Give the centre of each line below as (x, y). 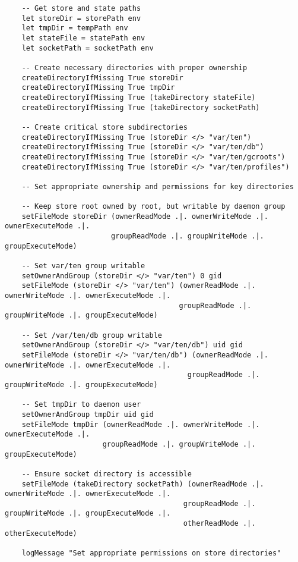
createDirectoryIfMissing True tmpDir (98, 88)
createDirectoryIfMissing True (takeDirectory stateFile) (139, 97)
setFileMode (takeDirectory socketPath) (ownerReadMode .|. (143, 484)
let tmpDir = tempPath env (75, 28)
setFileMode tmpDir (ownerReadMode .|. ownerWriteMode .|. (141, 424)
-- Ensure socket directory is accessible (107, 474)
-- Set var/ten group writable (83, 266)
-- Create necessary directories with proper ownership (134, 67)
